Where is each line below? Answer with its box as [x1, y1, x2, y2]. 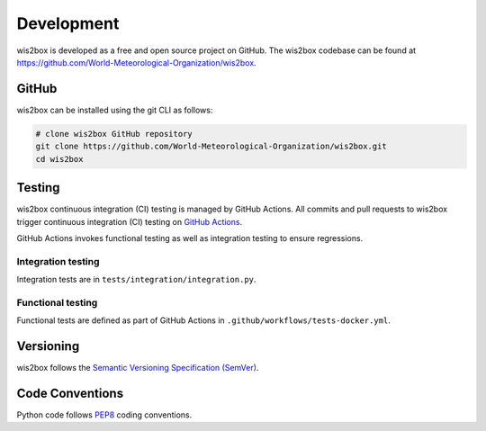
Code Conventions [16, 385, 124, 400]
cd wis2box [35, 154, 84, 164]
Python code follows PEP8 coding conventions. [16, 409, 193, 420]
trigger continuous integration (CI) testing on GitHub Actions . [16, 216, 243, 227]
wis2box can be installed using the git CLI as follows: [16, 104, 213, 115]
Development [16, 13, 120, 33]
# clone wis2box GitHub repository [35, 129, 193, 139]
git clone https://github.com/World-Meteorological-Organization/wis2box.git [35, 141, 387, 152]
